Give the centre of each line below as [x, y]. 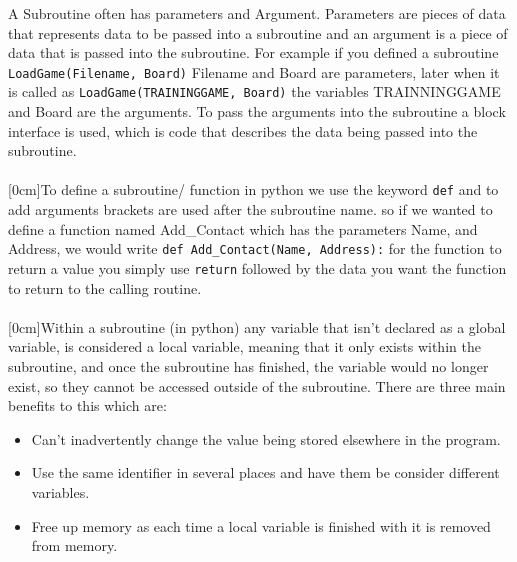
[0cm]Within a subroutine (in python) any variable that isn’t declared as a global [257, 326]
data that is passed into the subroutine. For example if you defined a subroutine [253, 52]
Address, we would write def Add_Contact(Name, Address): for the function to [255, 248]
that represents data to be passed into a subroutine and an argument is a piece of [258, 32]
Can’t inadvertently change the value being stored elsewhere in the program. [266, 438]
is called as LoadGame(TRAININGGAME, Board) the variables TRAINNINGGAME [254, 91]
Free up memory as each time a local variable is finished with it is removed [261, 525]
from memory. [74, 545]
